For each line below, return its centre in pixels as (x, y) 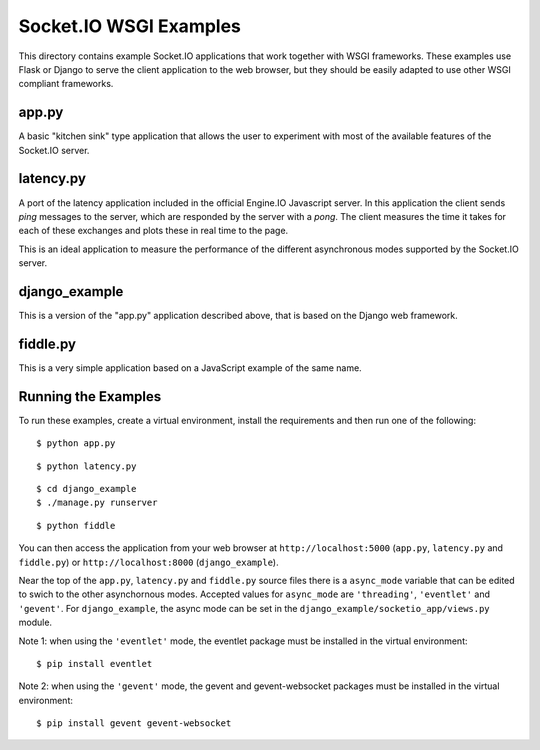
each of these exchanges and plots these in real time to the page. (153, 231)
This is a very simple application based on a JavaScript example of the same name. (190, 367)
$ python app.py (76, 443)
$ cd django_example (86, 488)
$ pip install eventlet (94, 663)
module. (35, 622)
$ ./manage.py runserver (97, 503)
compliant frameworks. (66, 84)
